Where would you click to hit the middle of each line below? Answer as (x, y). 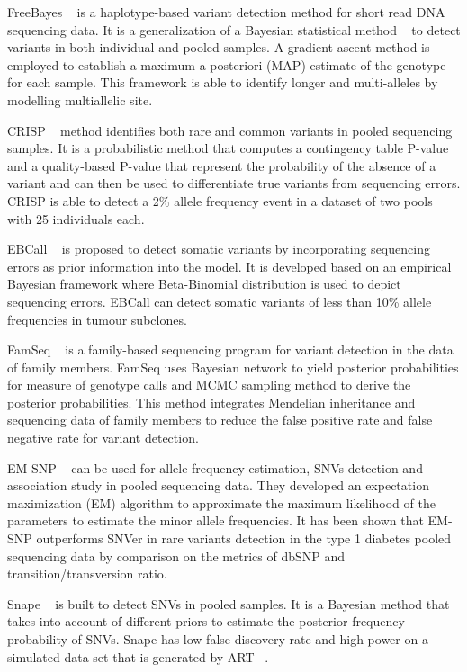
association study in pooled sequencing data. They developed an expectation (218, 485)
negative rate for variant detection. (103, 438)
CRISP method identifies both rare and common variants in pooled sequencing (230, 130)
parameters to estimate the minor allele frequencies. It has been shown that (216, 520)
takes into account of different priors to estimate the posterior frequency (206, 621)
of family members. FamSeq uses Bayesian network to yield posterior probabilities (233, 367)
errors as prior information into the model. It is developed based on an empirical (229, 266)
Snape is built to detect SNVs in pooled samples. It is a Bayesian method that (229, 603)
